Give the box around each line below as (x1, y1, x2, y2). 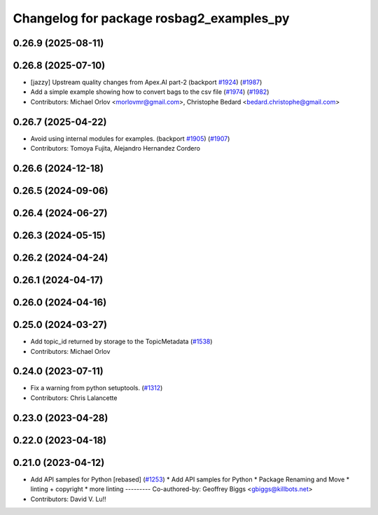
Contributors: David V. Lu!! (30, 495, 106, 503)
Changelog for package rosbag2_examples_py (13, 11, 290, 26)
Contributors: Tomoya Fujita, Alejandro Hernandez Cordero (30, 144, 201, 153)
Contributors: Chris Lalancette (30, 393, 118, 402)
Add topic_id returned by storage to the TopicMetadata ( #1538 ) (30, 337, 213, 346)
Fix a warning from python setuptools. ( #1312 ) (30, 384, 163, 392)
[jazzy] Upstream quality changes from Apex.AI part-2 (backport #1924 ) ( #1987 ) (30, 78, 262, 87)
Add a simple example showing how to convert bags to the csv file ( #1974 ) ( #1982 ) (30, 88, 269, 96)
